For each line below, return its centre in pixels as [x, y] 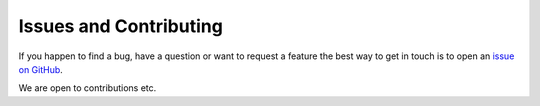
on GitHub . [41, 69]
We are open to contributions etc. [87, 88]
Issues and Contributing [121, 26]
